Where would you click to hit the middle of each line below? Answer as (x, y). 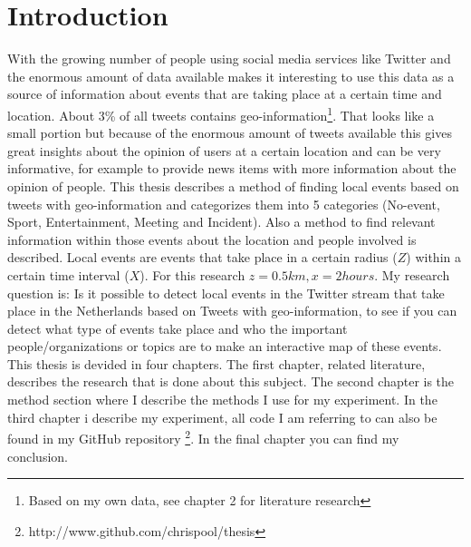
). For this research (192, 274)
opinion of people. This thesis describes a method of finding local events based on (233, 186)
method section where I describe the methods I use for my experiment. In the (222, 400)
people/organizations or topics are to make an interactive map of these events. (225, 346)
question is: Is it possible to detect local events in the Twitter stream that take (226, 293)
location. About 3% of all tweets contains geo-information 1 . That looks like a (221, 113)
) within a (433, 257)
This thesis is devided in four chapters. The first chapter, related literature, (216, 363)
